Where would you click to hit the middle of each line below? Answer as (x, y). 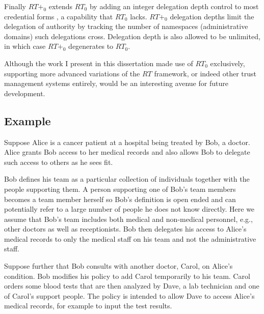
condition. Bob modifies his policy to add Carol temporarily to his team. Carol (127, 276)
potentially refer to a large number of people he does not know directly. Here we (129, 209)
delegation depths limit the (212, 16)
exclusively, (228, 63)
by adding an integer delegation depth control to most (174, 6)
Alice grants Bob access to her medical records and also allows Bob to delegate (127, 152)
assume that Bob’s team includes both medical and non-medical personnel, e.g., (128, 219)
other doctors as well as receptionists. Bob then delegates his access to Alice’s (125, 229)
